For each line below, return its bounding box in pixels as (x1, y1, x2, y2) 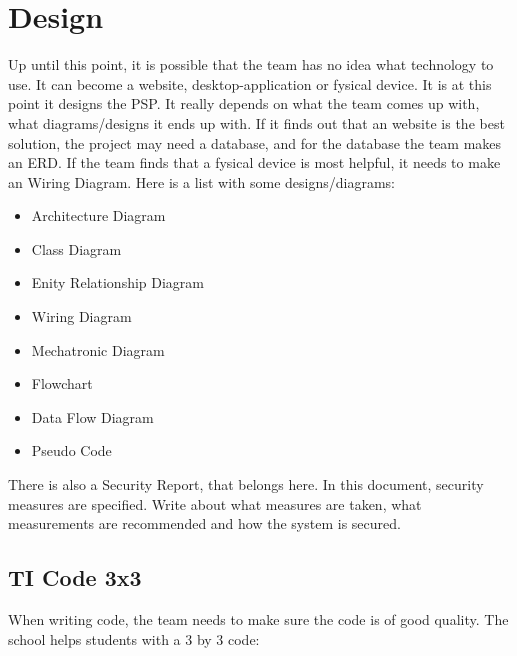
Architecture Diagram (31, 205, 166, 226)
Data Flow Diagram (31, 406, 154, 427)
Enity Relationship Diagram (31, 272, 205, 293)
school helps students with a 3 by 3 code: (8, 628, 260, 649)
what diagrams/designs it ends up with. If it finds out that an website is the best (8, 112, 505, 133)
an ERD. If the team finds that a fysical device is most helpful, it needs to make (8, 152, 501, 173)
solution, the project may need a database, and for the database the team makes (8, 132, 502, 153)
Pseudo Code (31, 440, 112, 461)
